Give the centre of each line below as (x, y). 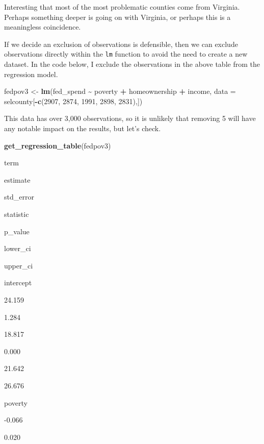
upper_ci (19, 265)
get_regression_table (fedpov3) (58, 145)
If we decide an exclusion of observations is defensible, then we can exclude (121, 44)
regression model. (31, 74)
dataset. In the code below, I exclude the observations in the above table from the (132, 64)
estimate (17, 179)
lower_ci (18, 248)
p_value (17, 231)
